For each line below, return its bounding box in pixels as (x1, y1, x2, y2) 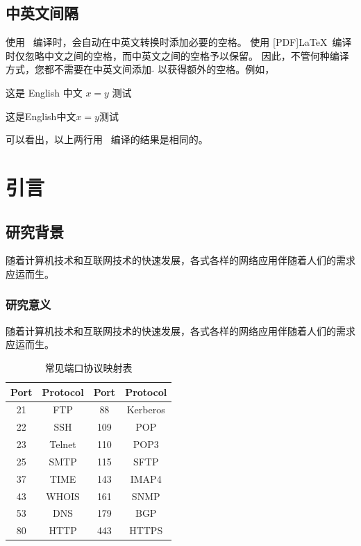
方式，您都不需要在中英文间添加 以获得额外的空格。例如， (6, 62, 275, 76)
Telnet (49, 437, 76, 452)
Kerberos (126, 402, 165, 417)
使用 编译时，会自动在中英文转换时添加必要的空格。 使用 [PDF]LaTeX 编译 (6, 35, 352, 49)
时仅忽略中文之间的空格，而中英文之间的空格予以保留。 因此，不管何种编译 (6, 48, 349, 63)
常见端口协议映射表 (44, 360, 133, 374)
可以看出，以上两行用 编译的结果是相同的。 (6, 132, 208, 147)
